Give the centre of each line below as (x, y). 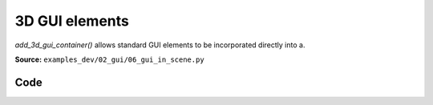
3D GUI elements (72, 21)
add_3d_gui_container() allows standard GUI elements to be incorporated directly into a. (160, 45)
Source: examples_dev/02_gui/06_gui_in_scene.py (109, 59)
